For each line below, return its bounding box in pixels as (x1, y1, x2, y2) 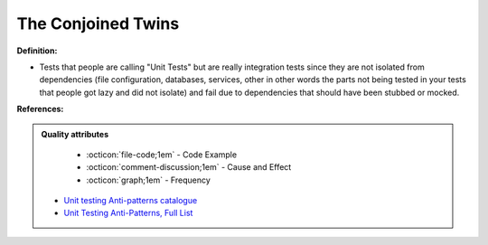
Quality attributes (41, 128, 108, 139)
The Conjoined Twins (16, 14, 180, 33)
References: (16, 104, 64, 115)
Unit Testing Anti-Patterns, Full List (63, 208, 193, 219)
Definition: (16, 45, 58, 56)
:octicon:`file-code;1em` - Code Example (86, 149, 238, 160)
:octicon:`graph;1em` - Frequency (86, 174, 211, 185)
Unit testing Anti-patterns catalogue (63, 195, 198, 206)
